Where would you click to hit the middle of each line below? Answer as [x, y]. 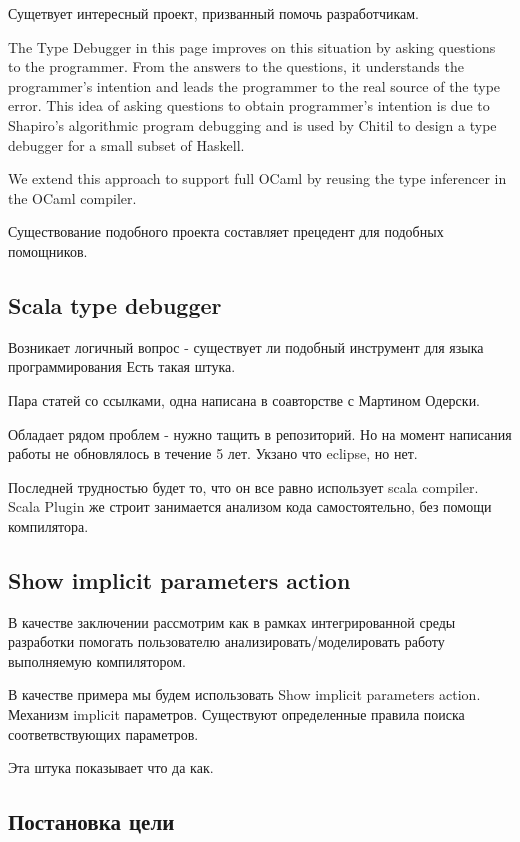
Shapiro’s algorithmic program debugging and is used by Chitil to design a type [252, 124]
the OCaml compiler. [72, 197]
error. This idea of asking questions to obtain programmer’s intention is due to [249, 105]
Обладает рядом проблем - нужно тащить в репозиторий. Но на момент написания [260, 433]
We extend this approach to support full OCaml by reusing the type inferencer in [257, 178]
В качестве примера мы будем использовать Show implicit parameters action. [244, 694]
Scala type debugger [115, 304]
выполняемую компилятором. [97, 660]
